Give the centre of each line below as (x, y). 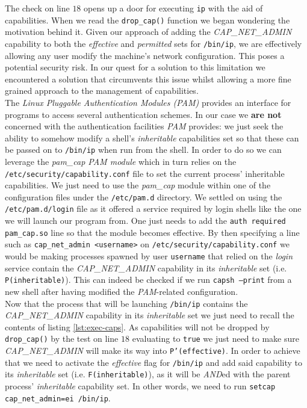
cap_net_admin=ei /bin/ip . (58, 397)
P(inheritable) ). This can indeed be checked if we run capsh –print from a (148, 280)
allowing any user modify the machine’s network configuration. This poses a (145, 55)
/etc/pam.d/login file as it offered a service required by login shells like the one (153, 209)
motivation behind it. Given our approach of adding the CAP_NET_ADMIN (148, 32)
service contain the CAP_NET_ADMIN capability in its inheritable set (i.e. (146, 267)
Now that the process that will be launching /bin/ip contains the (126, 303)
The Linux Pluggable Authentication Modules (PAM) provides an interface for (148, 102)
